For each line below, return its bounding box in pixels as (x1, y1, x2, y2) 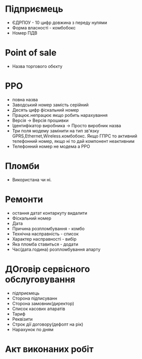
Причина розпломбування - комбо (12, 225, 85, 231)
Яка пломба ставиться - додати (12, 241, 79, 247)
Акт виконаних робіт (5, 343, 94, 355)
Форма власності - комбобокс (12, 24, 76, 30)
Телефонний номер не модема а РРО (12, 143, 90, 149)
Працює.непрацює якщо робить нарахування (12, 112, 108, 118)
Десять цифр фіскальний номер (12, 107, 79, 113)
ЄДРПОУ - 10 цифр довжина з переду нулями (12, 20, 107, 25)
